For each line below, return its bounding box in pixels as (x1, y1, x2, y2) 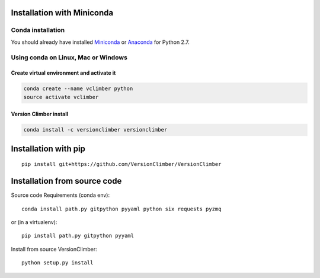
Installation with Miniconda (11, 8, 114, 18)
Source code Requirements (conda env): (11, 191, 110, 199)
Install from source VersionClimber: (11, 245, 97, 253)
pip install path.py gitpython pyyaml (21, 232, 135, 239)
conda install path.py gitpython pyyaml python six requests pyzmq (21, 205, 222, 212)
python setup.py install (21, 260, 94, 266)
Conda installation (11, 26, 65, 34)
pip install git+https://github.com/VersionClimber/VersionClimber (21, 161, 222, 168)
